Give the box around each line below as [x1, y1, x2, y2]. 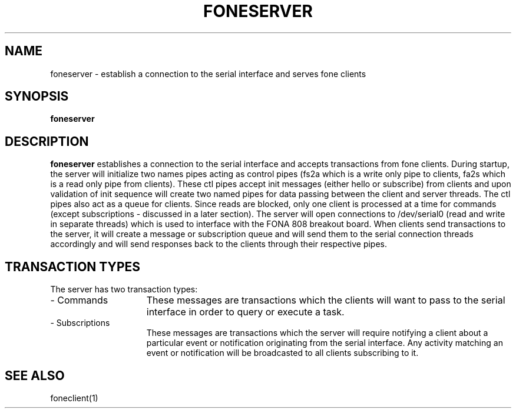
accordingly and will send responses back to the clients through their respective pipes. [50, 239, 388, 249]
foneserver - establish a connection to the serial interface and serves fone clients [50, 68, 366, 79]
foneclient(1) [50, 392, 98, 403]
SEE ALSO [5, 368, 65, 383]
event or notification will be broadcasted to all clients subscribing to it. [146, 348, 419, 358]
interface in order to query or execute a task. [146, 306, 345, 318]
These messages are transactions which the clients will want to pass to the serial [146, 294, 505, 307]
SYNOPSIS [5, 89, 69, 104]
